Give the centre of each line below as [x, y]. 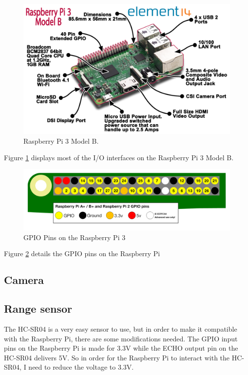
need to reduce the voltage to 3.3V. [81, 367]
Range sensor [38, 309]
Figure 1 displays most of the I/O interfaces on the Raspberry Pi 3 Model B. [119, 157]
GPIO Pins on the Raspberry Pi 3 [75, 237]
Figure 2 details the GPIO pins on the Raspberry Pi [82, 253]
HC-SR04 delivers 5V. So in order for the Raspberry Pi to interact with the [117, 357]
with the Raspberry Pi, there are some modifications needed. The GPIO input [121, 338]
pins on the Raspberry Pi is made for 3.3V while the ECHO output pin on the [121, 348]
